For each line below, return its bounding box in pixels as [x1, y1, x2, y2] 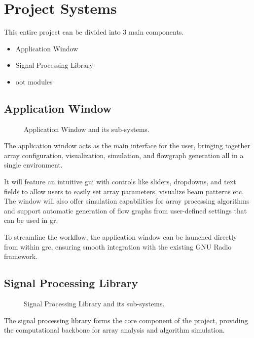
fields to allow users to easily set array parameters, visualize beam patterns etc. [4, 186, 244, 196]
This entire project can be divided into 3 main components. [4, 27, 184, 37]
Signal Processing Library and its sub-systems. [24, 298, 165, 309]
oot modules [15, 76, 53, 86]
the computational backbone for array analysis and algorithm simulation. [4, 325, 225, 335]
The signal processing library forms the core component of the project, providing [4, 315, 248, 325]
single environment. [4, 160, 63, 170]
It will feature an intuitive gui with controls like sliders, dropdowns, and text [4, 176, 236, 187]
